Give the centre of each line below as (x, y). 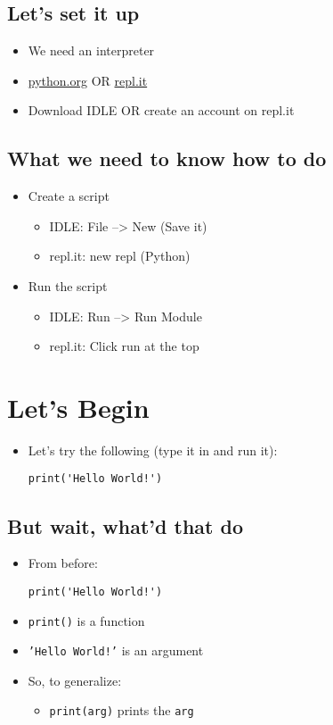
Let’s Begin (78, 407)
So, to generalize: (75, 680)
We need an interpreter (91, 50)
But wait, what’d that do (125, 525)
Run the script (68, 285)
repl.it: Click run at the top (124, 346)
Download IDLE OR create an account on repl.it (161, 110)
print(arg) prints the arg (122, 710)
